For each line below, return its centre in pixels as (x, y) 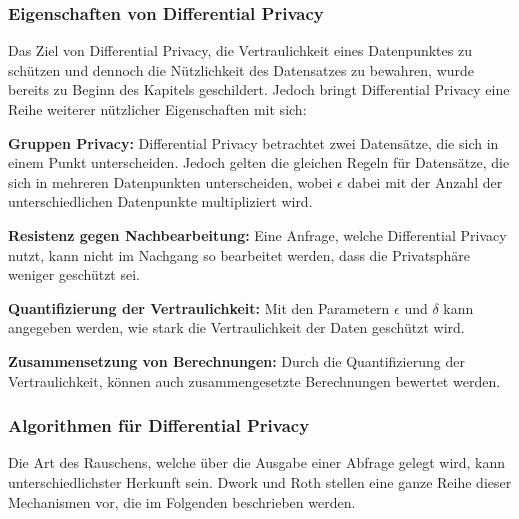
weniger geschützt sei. (74, 274)
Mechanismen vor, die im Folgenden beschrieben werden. (182, 501)
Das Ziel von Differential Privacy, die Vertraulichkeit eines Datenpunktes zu (240, 50)
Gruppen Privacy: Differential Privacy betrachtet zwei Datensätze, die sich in (253, 142)
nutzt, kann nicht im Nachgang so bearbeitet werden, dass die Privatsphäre (239, 254)
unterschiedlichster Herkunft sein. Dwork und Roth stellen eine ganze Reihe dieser (260, 481)
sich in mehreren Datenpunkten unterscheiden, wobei (170, 181)
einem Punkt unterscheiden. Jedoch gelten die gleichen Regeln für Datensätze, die (259, 162)
